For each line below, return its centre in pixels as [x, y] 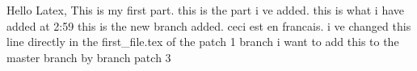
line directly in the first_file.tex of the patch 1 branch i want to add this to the [203, 42]
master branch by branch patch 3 [89, 57]
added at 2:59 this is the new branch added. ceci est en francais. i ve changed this [209, 25]
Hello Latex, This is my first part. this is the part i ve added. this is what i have [205, 10]
